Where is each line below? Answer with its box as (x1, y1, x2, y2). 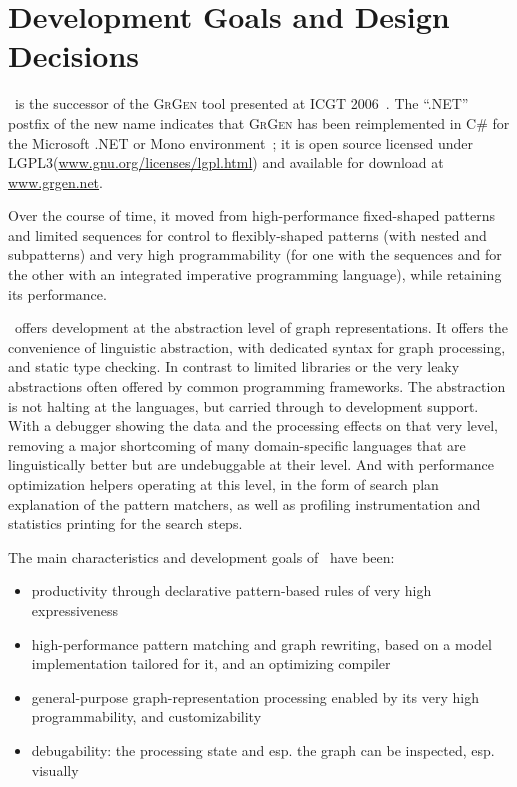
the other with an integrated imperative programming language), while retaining (8, 264, 502, 285)
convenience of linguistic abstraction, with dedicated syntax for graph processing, (8, 336, 506, 357)
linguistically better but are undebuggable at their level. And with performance (8, 454, 495, 475)
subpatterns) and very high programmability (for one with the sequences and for (8, 244, 502, 265)
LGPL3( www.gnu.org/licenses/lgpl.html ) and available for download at (8, 152, 444, 173)
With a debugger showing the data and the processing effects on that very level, (8, 415, 499, 436)
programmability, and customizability (31, 706, 262, 727)
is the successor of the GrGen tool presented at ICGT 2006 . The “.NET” (14, 93, 469, 114)
